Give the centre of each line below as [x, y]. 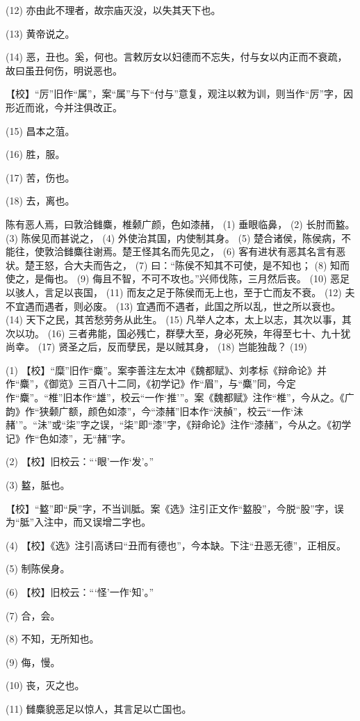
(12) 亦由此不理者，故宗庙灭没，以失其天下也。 [113, 10]
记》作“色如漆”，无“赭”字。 [68, 438]
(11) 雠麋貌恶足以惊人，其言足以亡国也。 [99, 708]
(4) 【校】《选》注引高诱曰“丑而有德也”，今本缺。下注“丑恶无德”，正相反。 [176, 545]
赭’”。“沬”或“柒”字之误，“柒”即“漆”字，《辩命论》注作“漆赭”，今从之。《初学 [179, 424]
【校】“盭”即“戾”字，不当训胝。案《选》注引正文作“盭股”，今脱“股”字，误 [175, 508]
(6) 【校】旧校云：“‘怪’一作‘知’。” [80, 592]
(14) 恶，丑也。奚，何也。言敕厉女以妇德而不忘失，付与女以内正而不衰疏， [177, 57]
